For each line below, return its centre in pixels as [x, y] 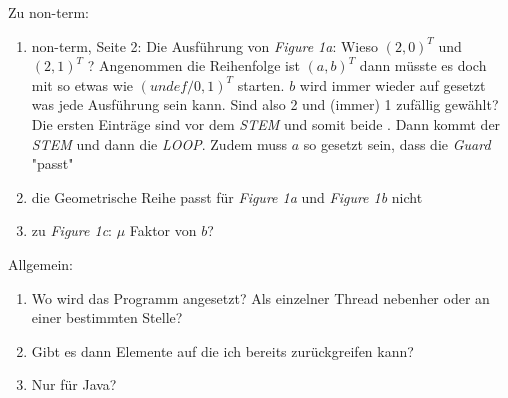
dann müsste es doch [423, 65]
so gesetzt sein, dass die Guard [397, 143]
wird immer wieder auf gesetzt [392, 84]
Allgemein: [40, 263]
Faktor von [163, 230]
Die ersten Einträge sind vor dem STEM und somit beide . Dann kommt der [266, 123]
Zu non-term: [48, 12]
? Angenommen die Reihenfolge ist [193, 65]
